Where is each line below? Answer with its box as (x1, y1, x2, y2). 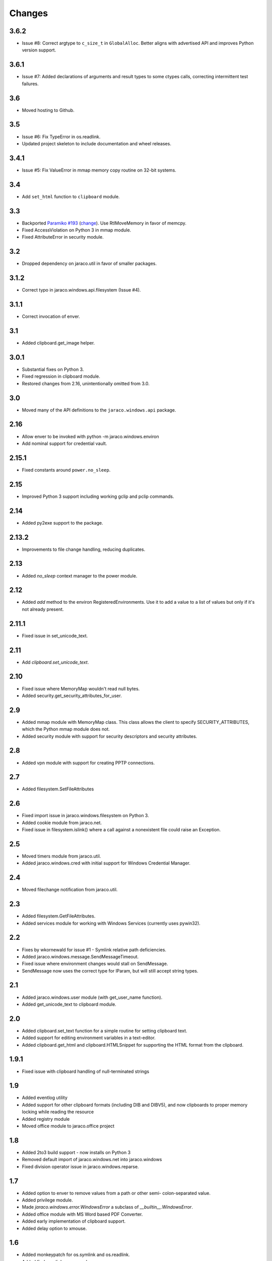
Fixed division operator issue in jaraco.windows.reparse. (22, 1163, 139, 1170)
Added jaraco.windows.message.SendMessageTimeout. (22, 953, 139, 959)
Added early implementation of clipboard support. (22, 1218, 126, 1224)
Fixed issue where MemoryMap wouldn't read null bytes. (22, 685, 140, 692)
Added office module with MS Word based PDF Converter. (22, 1211, 143, 1217)
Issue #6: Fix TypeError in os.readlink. (22, 134, 101, 140)
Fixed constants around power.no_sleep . (22, 467, 111, 473)
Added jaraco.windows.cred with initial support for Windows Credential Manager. (22, 860, 191, 866)
